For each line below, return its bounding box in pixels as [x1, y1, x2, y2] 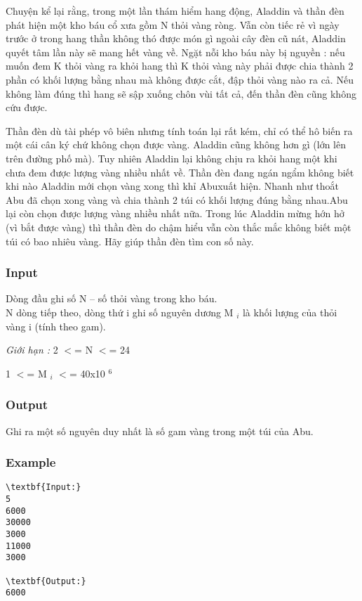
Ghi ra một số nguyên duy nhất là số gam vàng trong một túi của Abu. [6, 423, 314, 438]
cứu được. [6, 100, 48, 115]
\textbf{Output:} [6, 576, 86, 586]
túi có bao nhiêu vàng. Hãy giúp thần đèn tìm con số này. [6, 233, 254, 248]
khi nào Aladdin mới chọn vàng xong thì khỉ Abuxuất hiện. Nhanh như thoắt [6, 179, 339, 193]
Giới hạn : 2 [6, 342, 58, 357]
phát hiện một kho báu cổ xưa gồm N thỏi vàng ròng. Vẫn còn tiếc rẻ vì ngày [6, 17, 340, 32]
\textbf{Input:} [6, 482, 81, 493]
